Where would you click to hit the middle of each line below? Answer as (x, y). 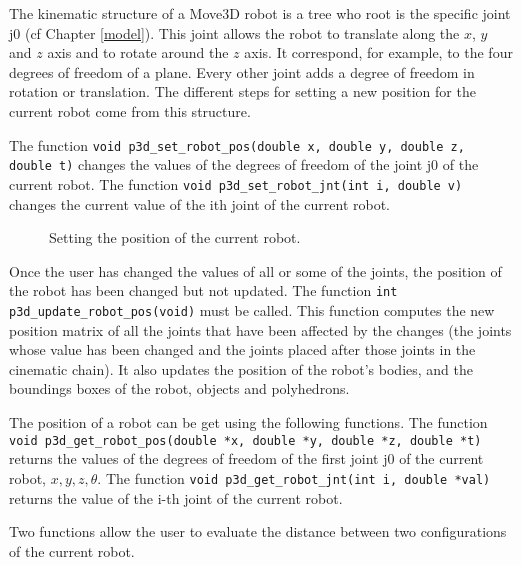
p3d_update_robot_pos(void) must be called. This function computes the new (252, 309)
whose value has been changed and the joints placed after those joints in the (242, 349)
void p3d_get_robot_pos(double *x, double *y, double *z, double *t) (245, 440)
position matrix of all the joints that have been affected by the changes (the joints (260, 329)
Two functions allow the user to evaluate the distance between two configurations (258, 531)
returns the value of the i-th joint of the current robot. (176, 497)
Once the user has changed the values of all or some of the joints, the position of (255, 270)
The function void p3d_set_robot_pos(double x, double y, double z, (237, 144)
